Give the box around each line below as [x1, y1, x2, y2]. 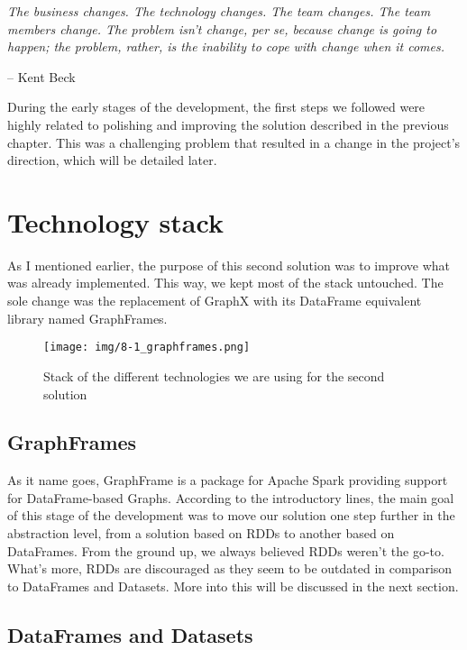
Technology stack [7, 203, 224, 240]
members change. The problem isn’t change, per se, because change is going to [7, 19, 437, 38]
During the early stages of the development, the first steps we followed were [7, 97, 426, 116]
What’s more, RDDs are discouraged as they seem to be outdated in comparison [7, 559, 453, 578]
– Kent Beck [7, 67, 76, 86]
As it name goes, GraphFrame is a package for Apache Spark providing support [7, 471, 448, 490]
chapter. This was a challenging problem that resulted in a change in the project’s [7, 133, 461, 151]
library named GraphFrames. [7, 308, 168, 327]
